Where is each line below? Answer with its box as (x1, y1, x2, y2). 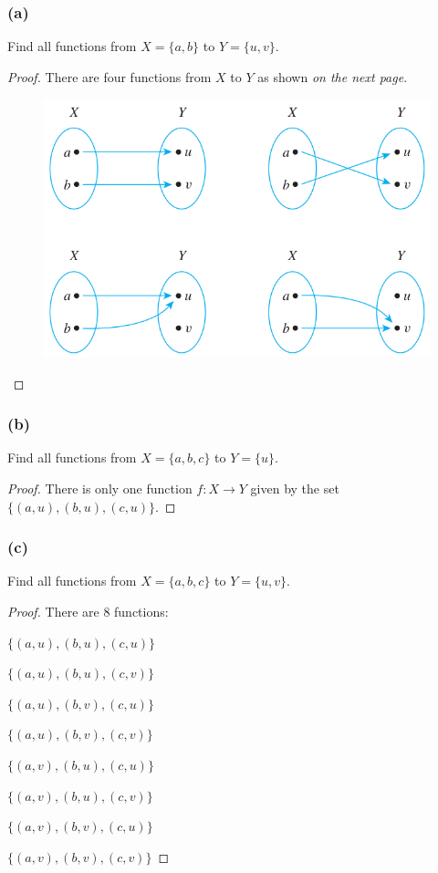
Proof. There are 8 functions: (7, 601, 169, 620)
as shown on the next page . (257, 67, 408, 86)
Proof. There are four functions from (7, 67, 212, 86)
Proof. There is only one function (7, 478, 193, 497)
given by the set (250, 478, 339, 497)
